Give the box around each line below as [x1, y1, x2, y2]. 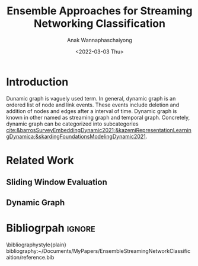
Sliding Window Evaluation [6, 177, 108, 187]
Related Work [6, 154, 74, 167]
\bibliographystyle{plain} [6, 241, 67, 248]
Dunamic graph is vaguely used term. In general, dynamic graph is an [6, 95, 176, 102]
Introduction [6, 75, 69, 89]
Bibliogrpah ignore [6, 221, 96, 234]
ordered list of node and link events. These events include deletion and [6, 101, 180, 108]
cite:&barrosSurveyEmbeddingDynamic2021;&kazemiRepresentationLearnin [6, 126, 191, 133]
